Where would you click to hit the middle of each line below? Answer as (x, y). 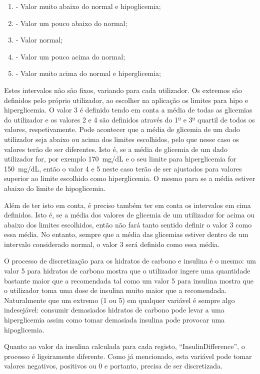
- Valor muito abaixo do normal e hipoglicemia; (88, 6)
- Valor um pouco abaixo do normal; (71, 23)
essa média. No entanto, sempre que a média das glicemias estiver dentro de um (126, 234)
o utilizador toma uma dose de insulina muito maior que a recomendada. (115, 290)
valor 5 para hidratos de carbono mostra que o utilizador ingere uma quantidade (127, 271)
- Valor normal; (39, 40)
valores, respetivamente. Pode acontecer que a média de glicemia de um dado (122, 129)
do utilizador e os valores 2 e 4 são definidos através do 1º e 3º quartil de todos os (129, 119)
